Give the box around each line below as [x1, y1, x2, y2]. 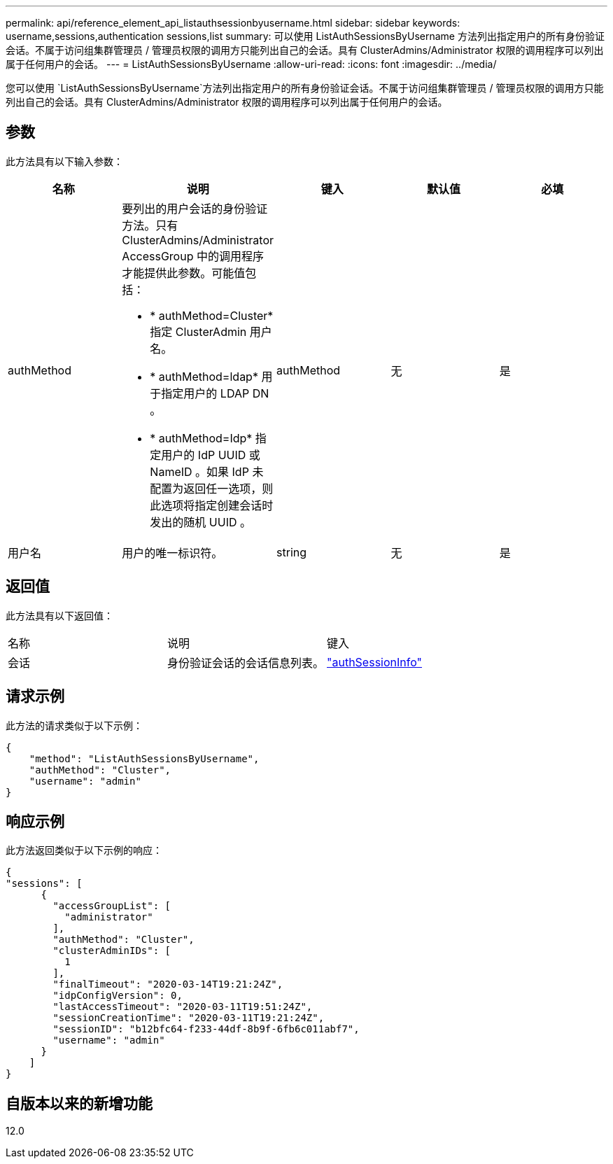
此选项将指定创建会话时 [150, 498, 274, 512]
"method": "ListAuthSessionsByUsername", [29, 752, 260, 764]
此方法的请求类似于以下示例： [6, 719, 143, 731]
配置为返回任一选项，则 [150, 481, 274, 496]
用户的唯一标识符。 [122, 545, 223, 560]
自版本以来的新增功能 [6, 1094, 153, 1112]
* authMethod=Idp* [150, 430, 253, 445]
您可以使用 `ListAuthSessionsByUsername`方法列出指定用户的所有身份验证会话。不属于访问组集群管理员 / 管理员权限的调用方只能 [6, 82, 604, 94]
